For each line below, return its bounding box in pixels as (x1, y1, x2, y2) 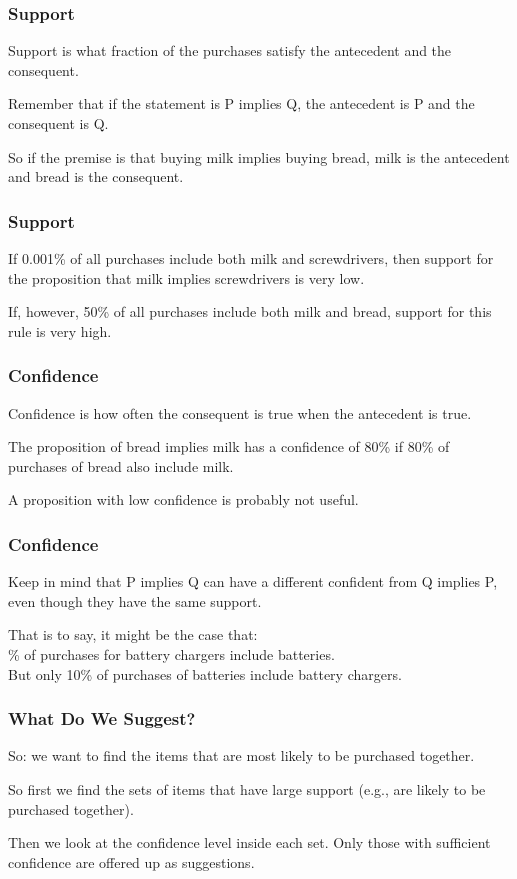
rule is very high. (8, 320, 112, 341)
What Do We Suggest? (8, 706, 196, 731)
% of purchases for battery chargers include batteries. (8, 643, 335, 664)
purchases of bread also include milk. (8, 455, 234, 476)
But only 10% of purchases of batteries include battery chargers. (8, 663, 402, 684)
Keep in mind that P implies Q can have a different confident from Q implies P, (8, 571, 498, 592)
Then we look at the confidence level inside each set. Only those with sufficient (8, 832, 491, 853)
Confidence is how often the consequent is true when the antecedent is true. (8, 402, 472, 423)
